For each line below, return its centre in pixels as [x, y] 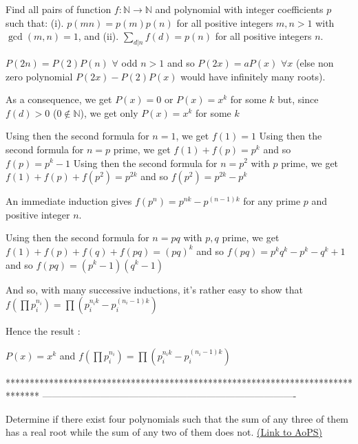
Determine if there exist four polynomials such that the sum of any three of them [177, 418]
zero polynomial [39, 76]
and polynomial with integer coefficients [239, 9]
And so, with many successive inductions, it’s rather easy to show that [154, 289]
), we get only [109, 112]
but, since [298, 99]
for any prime [272, 201]
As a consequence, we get [59, 99]
